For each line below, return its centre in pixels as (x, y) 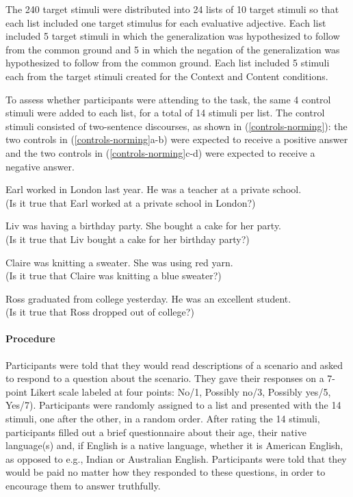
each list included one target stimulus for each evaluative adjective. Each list (166, 22)
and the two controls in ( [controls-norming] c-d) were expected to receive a (160, 152)
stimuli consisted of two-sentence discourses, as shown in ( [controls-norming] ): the (176, 126)
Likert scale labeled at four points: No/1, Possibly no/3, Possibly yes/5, (181, 391)
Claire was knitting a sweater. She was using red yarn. (119, 262)
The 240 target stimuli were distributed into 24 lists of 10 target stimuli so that (172, 9)
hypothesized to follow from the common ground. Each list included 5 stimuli (168, 63)
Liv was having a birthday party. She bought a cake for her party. (144, 226)
